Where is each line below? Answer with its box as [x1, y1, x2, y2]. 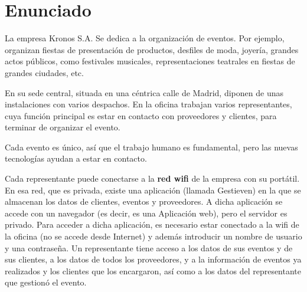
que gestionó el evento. [5, 276, 87, 288]
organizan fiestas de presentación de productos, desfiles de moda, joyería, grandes [5, 43, 299, 55]
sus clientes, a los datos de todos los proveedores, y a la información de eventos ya [5, 253, 302, 265]
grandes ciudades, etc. [5, 66, 84, 78]
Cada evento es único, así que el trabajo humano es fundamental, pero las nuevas [5, 140, 298, 153]
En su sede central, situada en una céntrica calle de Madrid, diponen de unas [5, 86, 283, 99]
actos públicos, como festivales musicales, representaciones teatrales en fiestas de [5, 55, 295, 67]
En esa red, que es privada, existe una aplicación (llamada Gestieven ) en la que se [5, 183, 301, 196]
